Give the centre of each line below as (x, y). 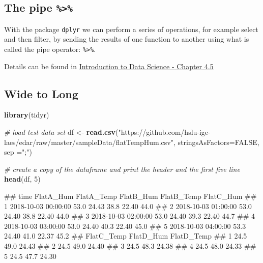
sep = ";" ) (18, 152)
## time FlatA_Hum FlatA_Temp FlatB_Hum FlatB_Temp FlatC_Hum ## (130, 196)
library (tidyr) (27, 115)
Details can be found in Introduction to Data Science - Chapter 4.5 (109, 66)
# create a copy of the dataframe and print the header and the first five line (122, 169)
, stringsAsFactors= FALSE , (216, 142)
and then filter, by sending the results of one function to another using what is (127, 39)
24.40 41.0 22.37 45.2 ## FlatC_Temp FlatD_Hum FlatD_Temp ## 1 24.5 (126, 236)
